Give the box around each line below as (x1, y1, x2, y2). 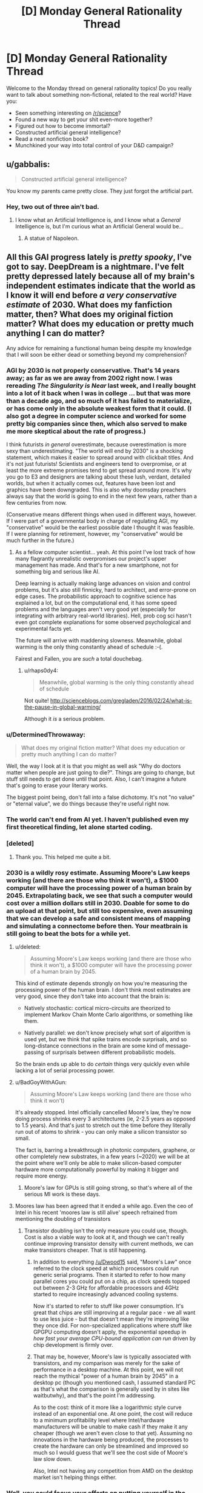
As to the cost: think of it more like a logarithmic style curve (33, 1403, 182, 1411)
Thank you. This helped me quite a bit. (15, 853, 111, 860)
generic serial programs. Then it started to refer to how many (33, 1271, 186, 1278)
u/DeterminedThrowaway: (6, 731, 86, 739)
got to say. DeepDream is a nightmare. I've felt (6, 262, 185, 272)
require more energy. (15, 1172, 68, 1179)
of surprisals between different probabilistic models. (45, 1049, 176, 1056)
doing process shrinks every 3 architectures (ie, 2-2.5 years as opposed (15, 1115, 196, 1122)
